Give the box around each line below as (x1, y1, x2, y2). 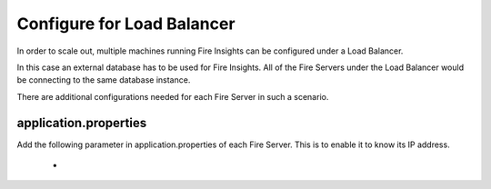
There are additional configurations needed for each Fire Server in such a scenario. (16, 91, 329, 102)
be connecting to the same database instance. (16, 75, 191, 85)
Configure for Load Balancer (16, 14, 235, 34)
